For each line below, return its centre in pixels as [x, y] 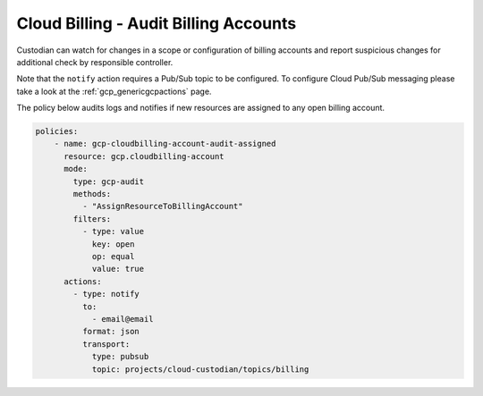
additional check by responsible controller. [95, 62]
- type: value [113, 232]
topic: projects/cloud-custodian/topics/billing [200, 369]
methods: [92, 194]
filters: [92, 219]
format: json [111, 332]
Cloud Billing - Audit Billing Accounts [157, 23]
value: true [118, 269]
